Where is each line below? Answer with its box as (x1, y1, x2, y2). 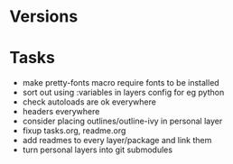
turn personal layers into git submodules (22, 144, 173, 155)
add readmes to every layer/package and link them (22, 135, 212, 146)
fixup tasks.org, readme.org (22, 125, 126, 136)
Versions (9, 6, 79, 27)
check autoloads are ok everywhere (22, 96, 156, 107)
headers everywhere (22, 106, 100, 117)
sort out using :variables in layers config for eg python (22, 87, 225, 98)
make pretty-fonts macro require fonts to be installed (22, 77, 219, 88)
